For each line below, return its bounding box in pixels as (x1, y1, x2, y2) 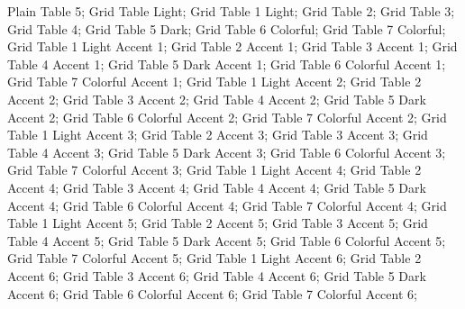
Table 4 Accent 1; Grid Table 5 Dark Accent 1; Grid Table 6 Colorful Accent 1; (7, 54, 446, 73)
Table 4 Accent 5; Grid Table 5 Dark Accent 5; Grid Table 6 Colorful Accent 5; (7, 231, 446, 250)
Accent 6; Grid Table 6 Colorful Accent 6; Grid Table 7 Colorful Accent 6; (7, 284, 417, 303)
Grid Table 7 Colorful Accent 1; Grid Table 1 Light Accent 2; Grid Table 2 (7, 72, 422, 91)
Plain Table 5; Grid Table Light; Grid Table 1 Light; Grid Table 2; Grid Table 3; (7, 2, 455, 20)
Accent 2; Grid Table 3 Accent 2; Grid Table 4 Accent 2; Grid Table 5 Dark (7, 89, 426, 108)
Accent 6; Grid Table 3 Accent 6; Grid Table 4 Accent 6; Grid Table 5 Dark (7, 266, 426, 285)
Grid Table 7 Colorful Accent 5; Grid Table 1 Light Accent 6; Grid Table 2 (7, 249, 422, 268)
